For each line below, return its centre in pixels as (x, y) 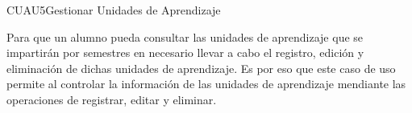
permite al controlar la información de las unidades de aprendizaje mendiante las (206, 84)
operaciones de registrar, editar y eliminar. (112, 99)
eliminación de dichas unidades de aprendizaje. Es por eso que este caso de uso (201, 68)
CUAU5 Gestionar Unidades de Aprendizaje (114, 10)
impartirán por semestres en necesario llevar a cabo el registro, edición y (185, 52)
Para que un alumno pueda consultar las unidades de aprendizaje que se (185, 36)
